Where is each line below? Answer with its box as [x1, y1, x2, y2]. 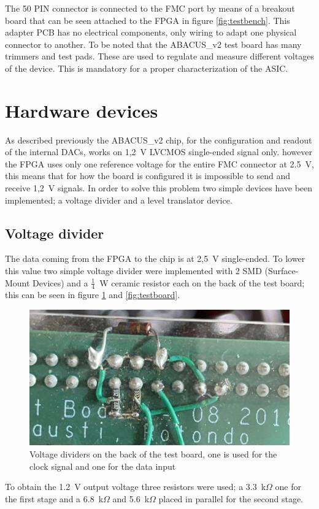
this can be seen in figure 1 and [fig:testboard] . [5, 288, 180, 301]
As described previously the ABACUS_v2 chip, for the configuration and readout [5, 133, 312, 146]
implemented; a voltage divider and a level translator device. [5, 193, 233, 206]
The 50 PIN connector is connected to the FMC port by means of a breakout [5, 2, 295, 14]
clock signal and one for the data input [29, 459, 176, 472]
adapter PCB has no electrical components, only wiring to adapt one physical [5, 26, 297, 39]
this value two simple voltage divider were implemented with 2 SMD [5, 264, 262, 277]
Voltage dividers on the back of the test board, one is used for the [29, 448, 277, 461]
